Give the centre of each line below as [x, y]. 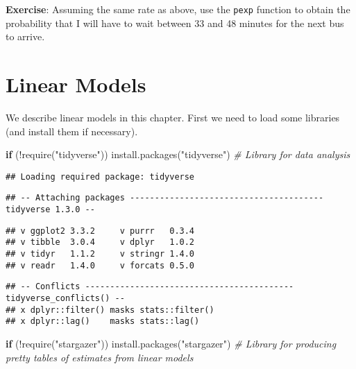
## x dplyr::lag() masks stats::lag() [103, 321]
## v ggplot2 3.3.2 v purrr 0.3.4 [100, 231]
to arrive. [25, 36]
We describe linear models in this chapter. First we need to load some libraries [173, 117]
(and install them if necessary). [72, 131]
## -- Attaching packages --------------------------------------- [165, 198]
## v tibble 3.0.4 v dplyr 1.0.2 [100, 242]
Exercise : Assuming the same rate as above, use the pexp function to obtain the [178, 9]
